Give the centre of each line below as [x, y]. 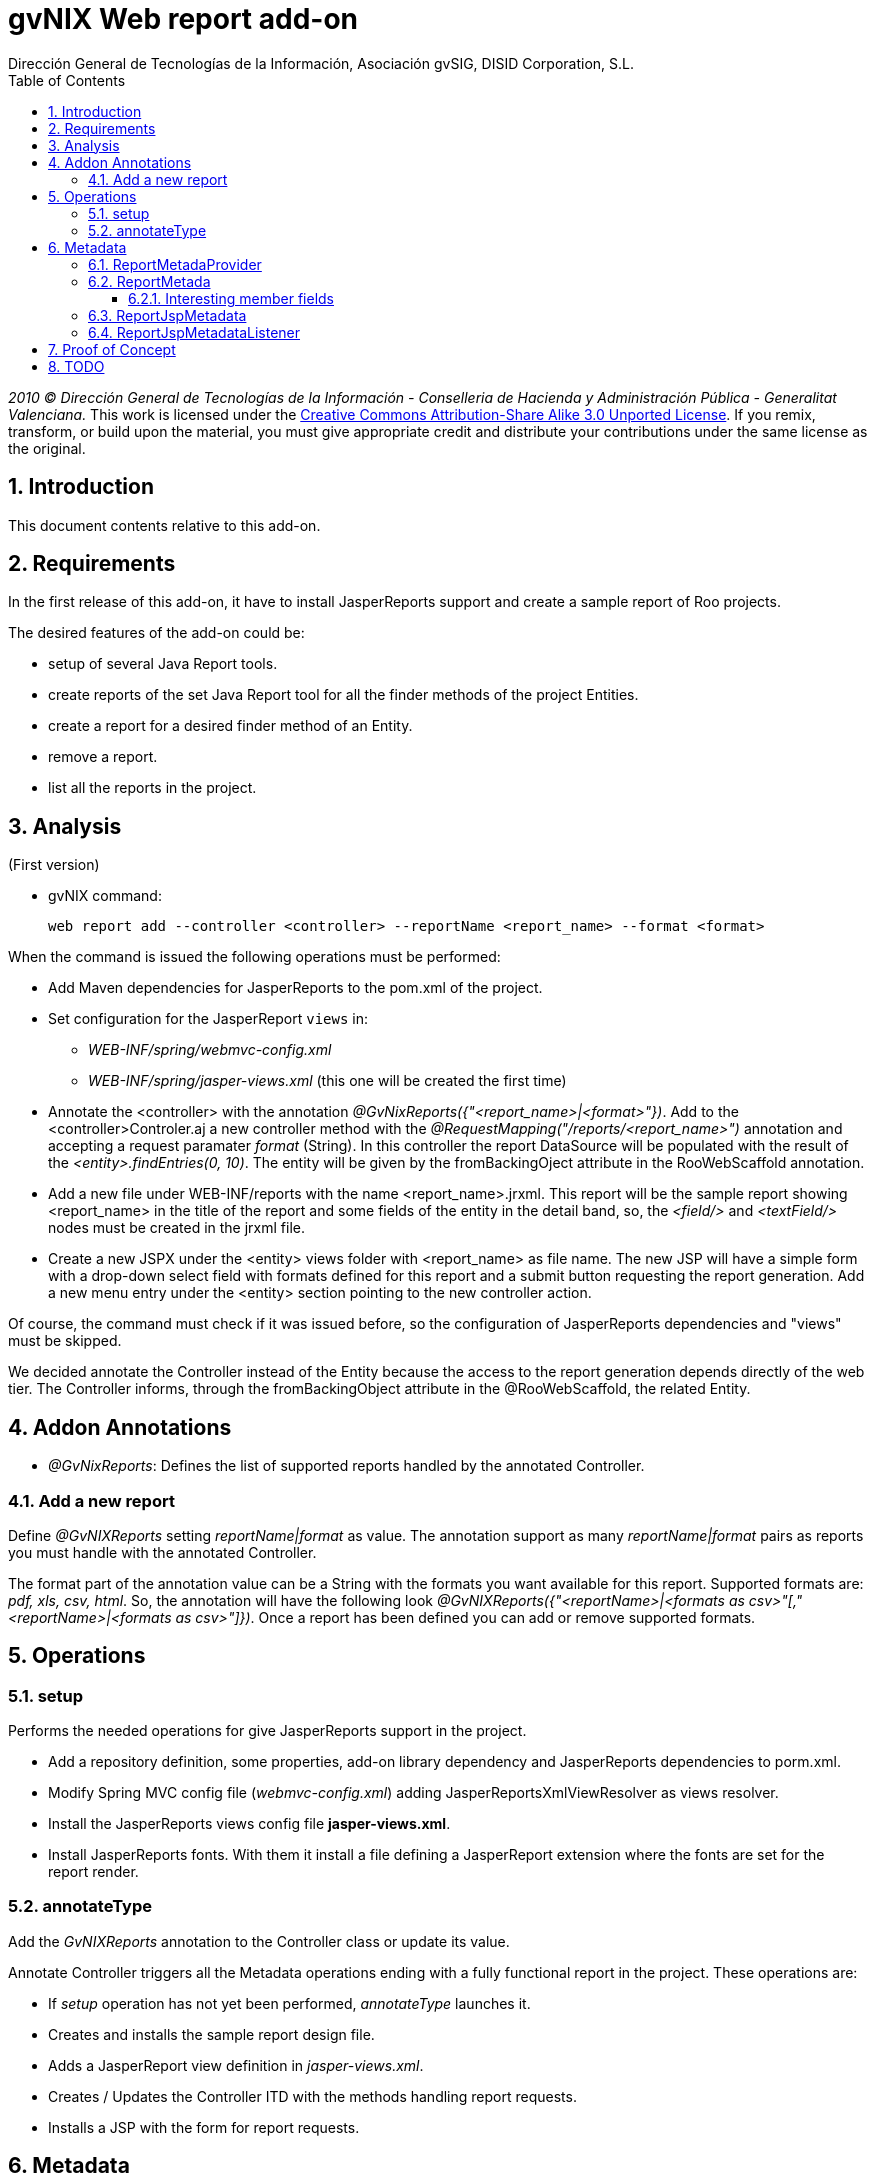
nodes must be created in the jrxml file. [176, 1228]
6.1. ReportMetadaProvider [175, 264]
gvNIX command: [105, 896]
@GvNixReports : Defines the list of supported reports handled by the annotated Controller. [346, 1466]
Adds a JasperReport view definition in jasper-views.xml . [236, 2065]
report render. [93, 1872]
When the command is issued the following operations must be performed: [254, 957]
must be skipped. [65, 1341]
